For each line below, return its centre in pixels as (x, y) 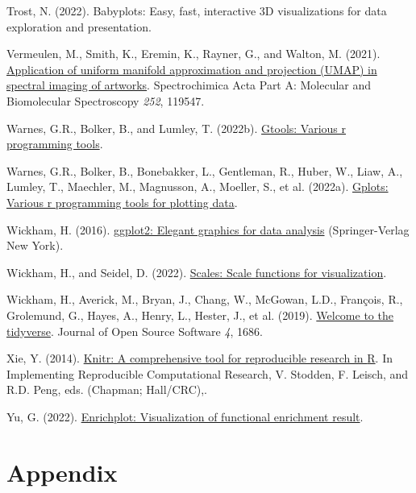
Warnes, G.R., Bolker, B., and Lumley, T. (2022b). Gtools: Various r (177, 128)
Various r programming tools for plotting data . (122, 202)
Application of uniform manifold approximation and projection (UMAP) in (192, 69)
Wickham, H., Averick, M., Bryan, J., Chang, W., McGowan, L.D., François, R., (205, 299)
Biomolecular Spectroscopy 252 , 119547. (106, 100)
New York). (35, 245)
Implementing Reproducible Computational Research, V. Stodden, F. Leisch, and (208, 373)
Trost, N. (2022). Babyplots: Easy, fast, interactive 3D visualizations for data (197, 10)
